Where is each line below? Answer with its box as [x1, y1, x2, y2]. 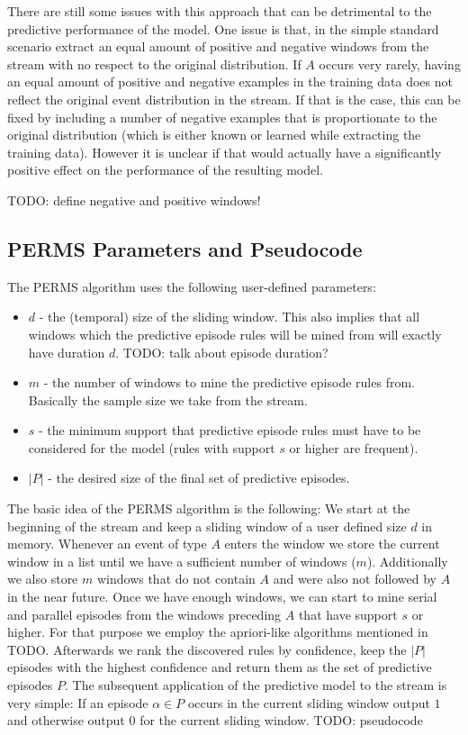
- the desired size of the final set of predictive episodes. [48, 468, 350, 487]
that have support [298, 604, 398, 623]
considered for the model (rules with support [28, 438, 275, 457]
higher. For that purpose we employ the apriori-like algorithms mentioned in [7, 622, 428, 641]
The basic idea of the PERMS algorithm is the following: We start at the [7, 499, 410, 518]
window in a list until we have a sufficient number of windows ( [7, 551, 356, 570]
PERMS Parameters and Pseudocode [7, 234, 363, 262]
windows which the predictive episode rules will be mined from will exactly [28, 324, 442, 343]
